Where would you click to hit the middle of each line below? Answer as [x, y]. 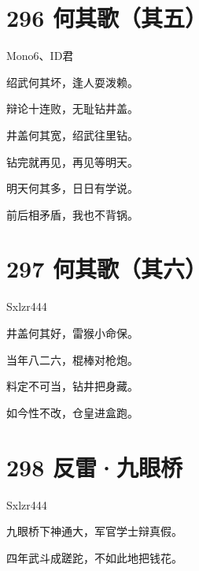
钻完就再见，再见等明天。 [72, 161]
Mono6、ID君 [40, 56]
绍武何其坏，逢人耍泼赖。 [72, 82]
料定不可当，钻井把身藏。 [72, 386]
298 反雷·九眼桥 [95, 467]
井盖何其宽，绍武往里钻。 [72, 134]
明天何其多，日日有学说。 [72, 188]
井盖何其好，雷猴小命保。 [72, 333]
